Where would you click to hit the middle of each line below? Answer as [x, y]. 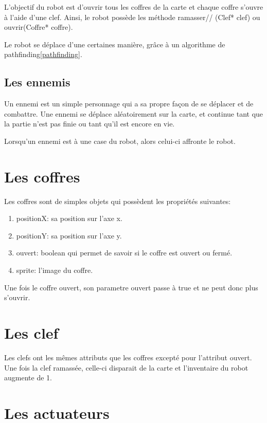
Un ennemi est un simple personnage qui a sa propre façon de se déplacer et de [129, 104]
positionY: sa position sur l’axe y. [69, 235]
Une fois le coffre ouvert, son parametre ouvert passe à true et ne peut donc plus [131, 287]
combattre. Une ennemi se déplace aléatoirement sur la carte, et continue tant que [134, 113]
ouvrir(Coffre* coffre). [39, 27]
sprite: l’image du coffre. [55, 270]
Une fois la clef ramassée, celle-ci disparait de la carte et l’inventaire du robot [126, 367]
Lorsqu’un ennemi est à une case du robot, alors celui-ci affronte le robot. [120, 141]
